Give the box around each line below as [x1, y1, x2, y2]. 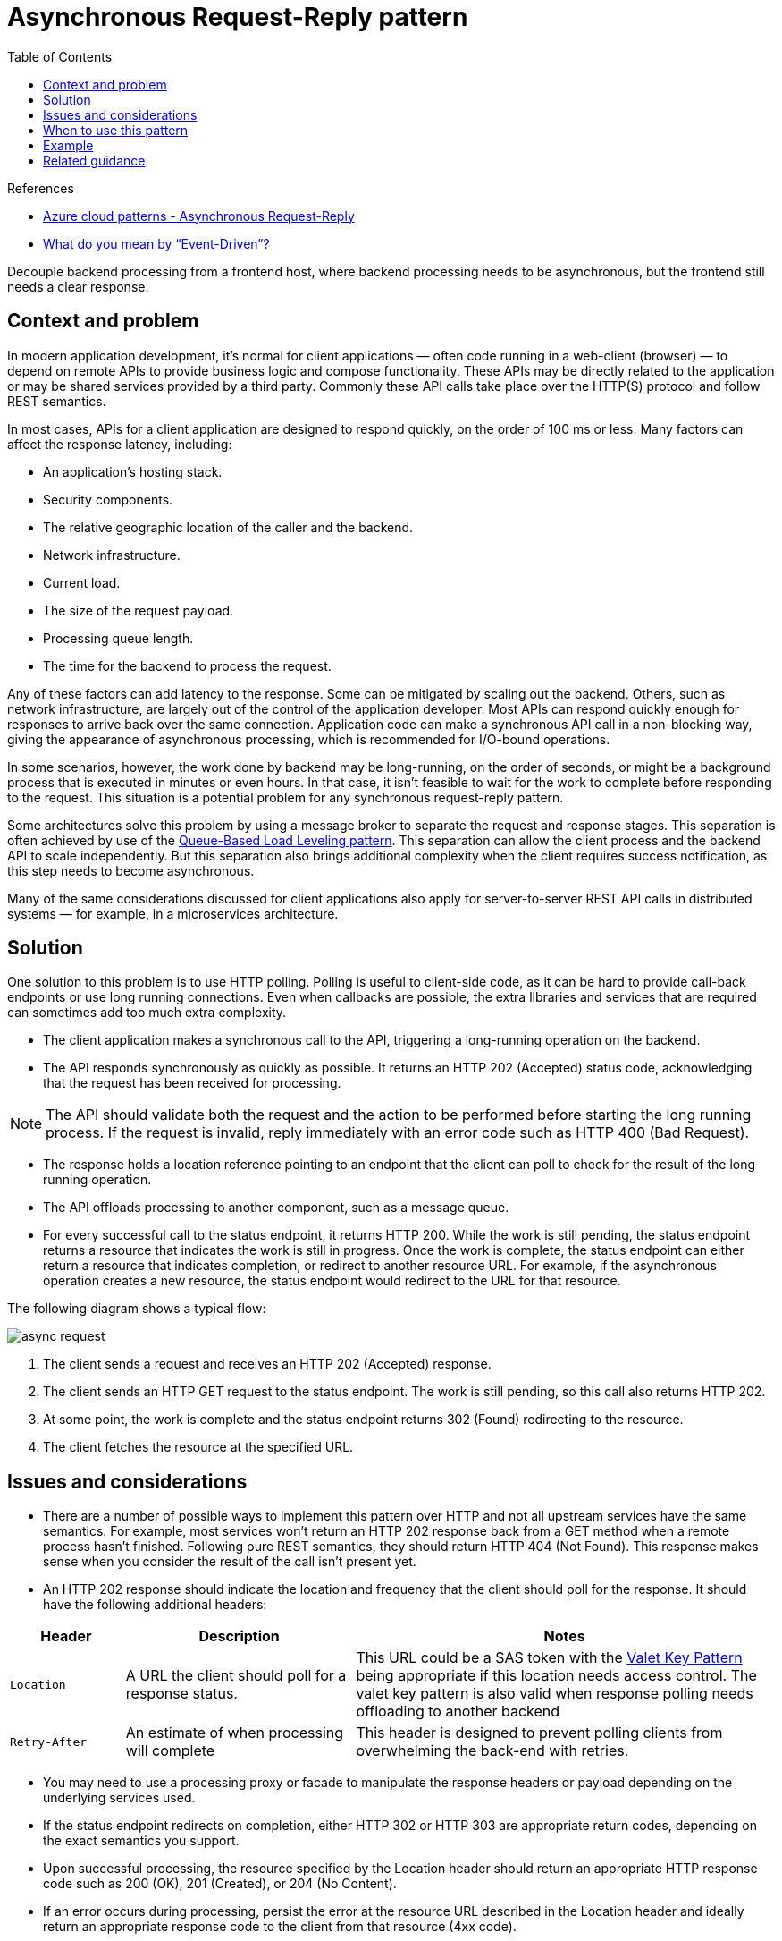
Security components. [43, 491, 173, 507]
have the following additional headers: [43, 1597, 267, 1613]
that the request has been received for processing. [43, 1075, 341, 1091]
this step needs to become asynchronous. [7, 862, 255, 878]
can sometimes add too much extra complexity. [7, 1004, 287, 1021]
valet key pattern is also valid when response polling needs [356, 1684, 753, 1703]
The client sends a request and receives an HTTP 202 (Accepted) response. [43, 1356, 492, 1372]
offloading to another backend [356, 1702, 560, 1721]
